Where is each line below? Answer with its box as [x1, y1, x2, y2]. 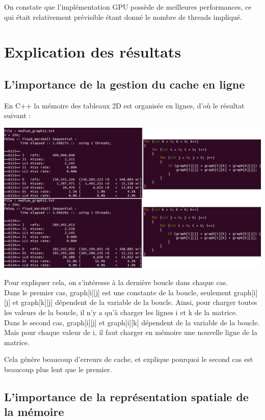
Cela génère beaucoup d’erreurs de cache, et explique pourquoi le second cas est [4, 354, 253, 365]
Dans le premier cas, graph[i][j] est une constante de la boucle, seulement [4, 287, 231, 297]
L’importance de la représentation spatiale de [4, 388, 249, 404]
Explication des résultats [4, 41, 181, 62]
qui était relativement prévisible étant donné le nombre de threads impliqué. [4, 11, 242, 22]
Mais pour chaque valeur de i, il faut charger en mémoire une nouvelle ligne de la [4, 327, 257, 338]
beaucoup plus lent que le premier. [4, 363, 112, 374]
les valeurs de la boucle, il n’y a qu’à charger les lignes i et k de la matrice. [4, 306, 237, 317]
